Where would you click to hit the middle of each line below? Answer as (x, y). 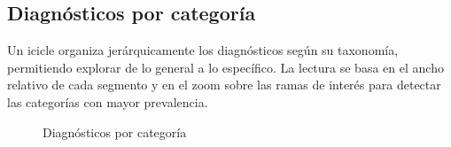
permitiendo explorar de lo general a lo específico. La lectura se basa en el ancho (225, 67)
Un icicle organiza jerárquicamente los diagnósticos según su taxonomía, (203, 50)
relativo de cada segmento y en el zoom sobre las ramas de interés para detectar (224, 85)
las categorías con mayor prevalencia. (108, 101)
